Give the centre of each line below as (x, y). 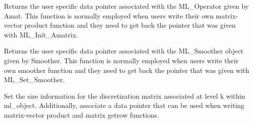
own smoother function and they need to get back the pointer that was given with (127, 70)
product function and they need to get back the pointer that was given (130, 25)
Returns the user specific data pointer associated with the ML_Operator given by (126, 6)
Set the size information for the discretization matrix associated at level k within (125, 96)
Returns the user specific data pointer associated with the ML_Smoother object (124, 51)
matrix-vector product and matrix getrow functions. (82, 114)
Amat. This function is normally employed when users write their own (109, 15)
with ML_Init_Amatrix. (41, 34)
